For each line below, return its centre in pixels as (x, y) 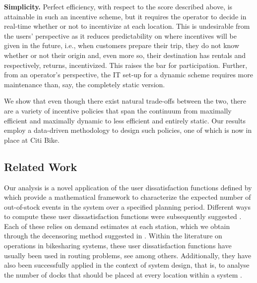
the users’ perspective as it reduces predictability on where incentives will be (120, 35)
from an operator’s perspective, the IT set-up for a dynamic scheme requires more (128, 75)
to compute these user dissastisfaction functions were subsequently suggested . (123, 216)
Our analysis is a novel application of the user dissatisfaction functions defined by (128, 187)
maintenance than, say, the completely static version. (85, 84)
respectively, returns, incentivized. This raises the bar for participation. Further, (126, 65)
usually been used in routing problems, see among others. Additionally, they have (128, 255)
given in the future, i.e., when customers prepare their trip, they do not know (122, 45)
